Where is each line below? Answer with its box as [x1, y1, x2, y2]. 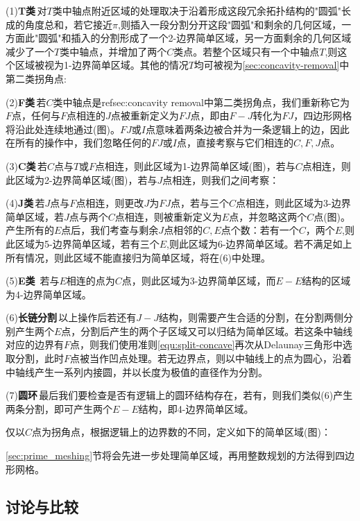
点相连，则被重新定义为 [114, 209, 222, 223]
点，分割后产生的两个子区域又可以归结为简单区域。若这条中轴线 [61, 323, 353, 338]
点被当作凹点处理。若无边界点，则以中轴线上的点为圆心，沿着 [70, 351, 352, 366]
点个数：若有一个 [221, 223, 299, 237]
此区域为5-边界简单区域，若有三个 [6, 236, 160, 250]
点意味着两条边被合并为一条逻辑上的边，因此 [145, 121, 350, 136]
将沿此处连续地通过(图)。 [6, 121, 120, 136]
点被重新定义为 [110, 108, 179, 123]
